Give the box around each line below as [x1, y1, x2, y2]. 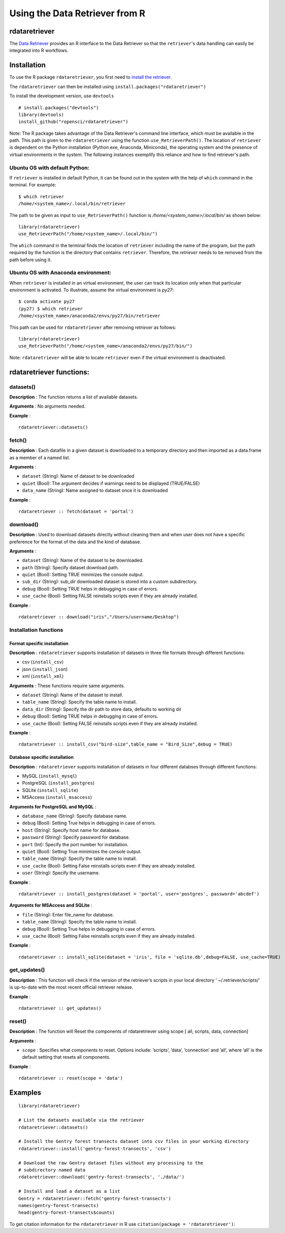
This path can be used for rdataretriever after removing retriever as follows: [9, 324, 176, 330]
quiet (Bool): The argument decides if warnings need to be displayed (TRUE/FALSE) [22, 480, 200, 486]
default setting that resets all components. [22, 1054, 111, 1060]
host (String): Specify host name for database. [22, 827, 121, 833]
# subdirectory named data [18, 1167, 86, 1173]
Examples [9, 1088, 42, 1097]
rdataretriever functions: [9, 367, 90, 376]
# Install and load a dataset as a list [18, 1188, 120, 1194]
